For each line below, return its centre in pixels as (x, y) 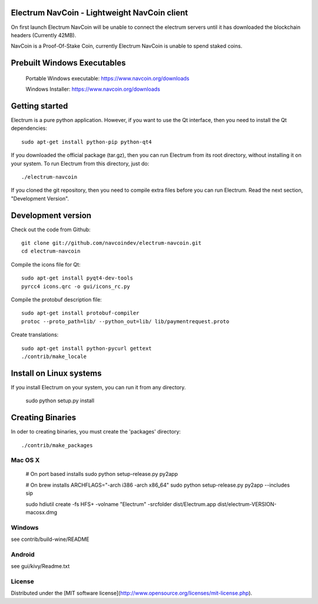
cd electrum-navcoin (51, 251)
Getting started (39, 106)
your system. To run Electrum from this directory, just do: (80, 163)
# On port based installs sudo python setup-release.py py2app (102, 474)
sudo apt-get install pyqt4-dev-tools (77, 278)
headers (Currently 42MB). (44, 35)
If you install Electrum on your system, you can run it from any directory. (98, 387)
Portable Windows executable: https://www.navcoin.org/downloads (107, 78)
